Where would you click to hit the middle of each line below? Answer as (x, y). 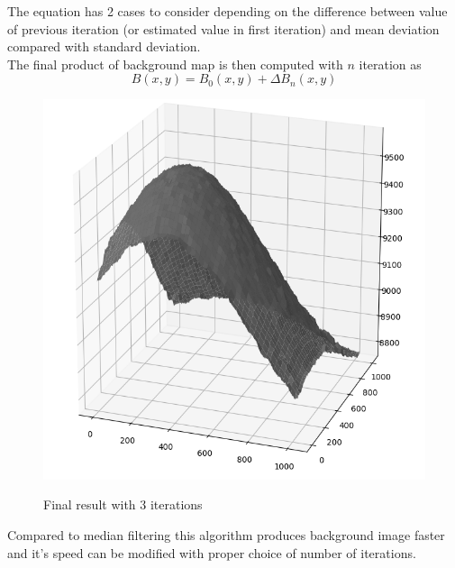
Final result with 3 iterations (123, 504)
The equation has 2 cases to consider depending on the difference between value (227, 11)
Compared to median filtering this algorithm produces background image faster (226, 535)
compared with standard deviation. (104, 46)
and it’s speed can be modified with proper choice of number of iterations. (212, 552)
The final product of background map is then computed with (175, 64)
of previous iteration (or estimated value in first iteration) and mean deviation (223, 28)
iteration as (390, 64)
